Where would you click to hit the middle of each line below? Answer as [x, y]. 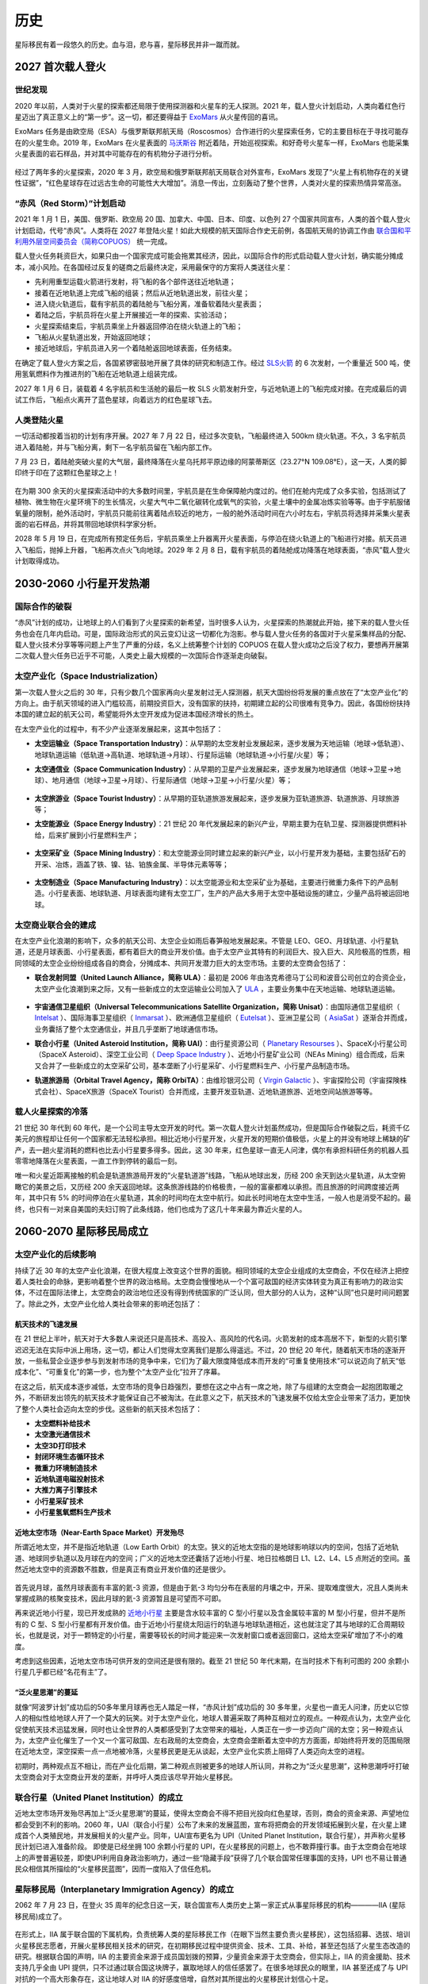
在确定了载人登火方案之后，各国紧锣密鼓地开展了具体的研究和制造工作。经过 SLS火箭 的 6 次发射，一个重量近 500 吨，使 [213, 363]
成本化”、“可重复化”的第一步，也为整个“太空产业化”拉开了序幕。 [120, 1372]
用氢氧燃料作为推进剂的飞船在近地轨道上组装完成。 [98, 374]
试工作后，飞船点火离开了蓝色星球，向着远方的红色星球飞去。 [115, 400]
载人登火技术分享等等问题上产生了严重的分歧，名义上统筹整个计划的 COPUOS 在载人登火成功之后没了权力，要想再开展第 [212, 645]
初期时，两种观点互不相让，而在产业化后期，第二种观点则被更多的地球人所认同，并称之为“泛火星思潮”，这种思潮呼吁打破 [212, 1766]
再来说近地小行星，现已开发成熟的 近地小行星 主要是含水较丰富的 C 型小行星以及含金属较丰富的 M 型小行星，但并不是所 [210, 1613]
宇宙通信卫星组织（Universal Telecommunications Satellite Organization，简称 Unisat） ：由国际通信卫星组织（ [217, 1006]
